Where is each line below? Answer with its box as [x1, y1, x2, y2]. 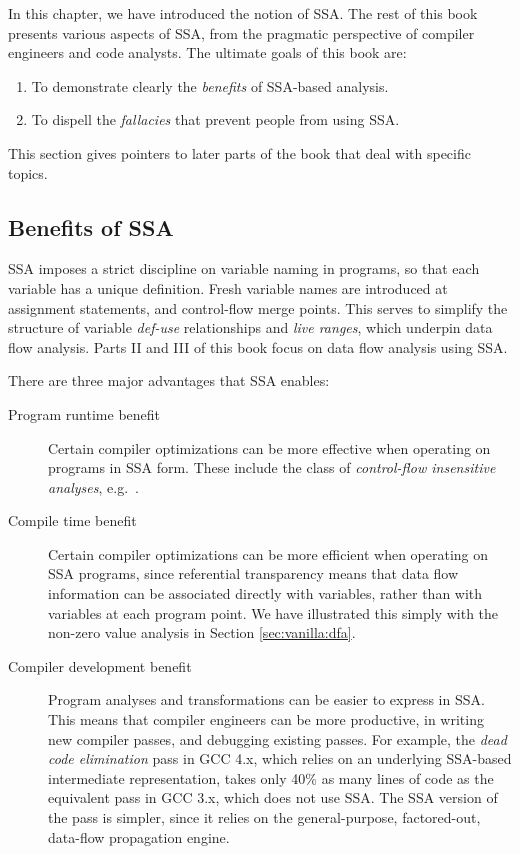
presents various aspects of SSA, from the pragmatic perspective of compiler [8, 22, 475, 43]
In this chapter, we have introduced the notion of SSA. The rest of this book [8, 3, 478, 23]
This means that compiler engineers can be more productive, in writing [48, 709, 484, 730]
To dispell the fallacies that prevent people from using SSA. [31, 109, 400, 130]
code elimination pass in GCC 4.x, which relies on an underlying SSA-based [48, 748, 512, 769]
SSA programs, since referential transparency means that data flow [48, 563, 459, 584]
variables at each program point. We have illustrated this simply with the [48, 602, 499, 623]
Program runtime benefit [8, 403, 160, 424]
